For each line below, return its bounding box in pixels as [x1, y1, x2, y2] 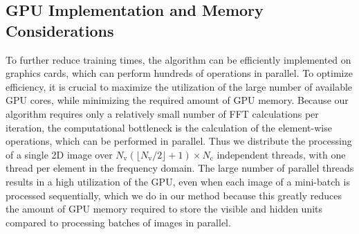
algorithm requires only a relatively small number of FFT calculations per [6, 106, 319, 120]
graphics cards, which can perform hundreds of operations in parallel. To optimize [6, 66, 353, 80]
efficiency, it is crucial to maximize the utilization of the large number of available [6, 79, 353, 93]
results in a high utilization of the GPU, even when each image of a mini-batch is [6, 174, 350, 188]
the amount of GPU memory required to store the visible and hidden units [6, 201, 323, 216]
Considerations [6, 19, 114, 41]
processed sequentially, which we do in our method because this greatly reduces [6, 188, 342, 202]
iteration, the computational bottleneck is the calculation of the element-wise [6, 120, 332, 134]
